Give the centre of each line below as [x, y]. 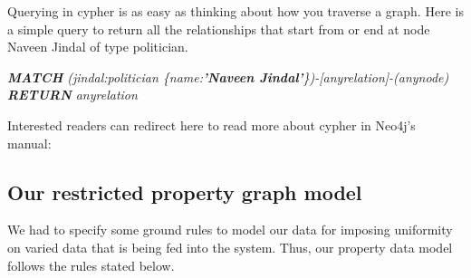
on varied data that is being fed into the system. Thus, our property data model [230, 247]
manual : [29, 143]
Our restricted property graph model [185, 192]
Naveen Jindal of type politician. [98, 47]
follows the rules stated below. [91, 265]
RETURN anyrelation [72, 95]
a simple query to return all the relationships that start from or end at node [219, 29]
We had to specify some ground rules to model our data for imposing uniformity [230, 230]
